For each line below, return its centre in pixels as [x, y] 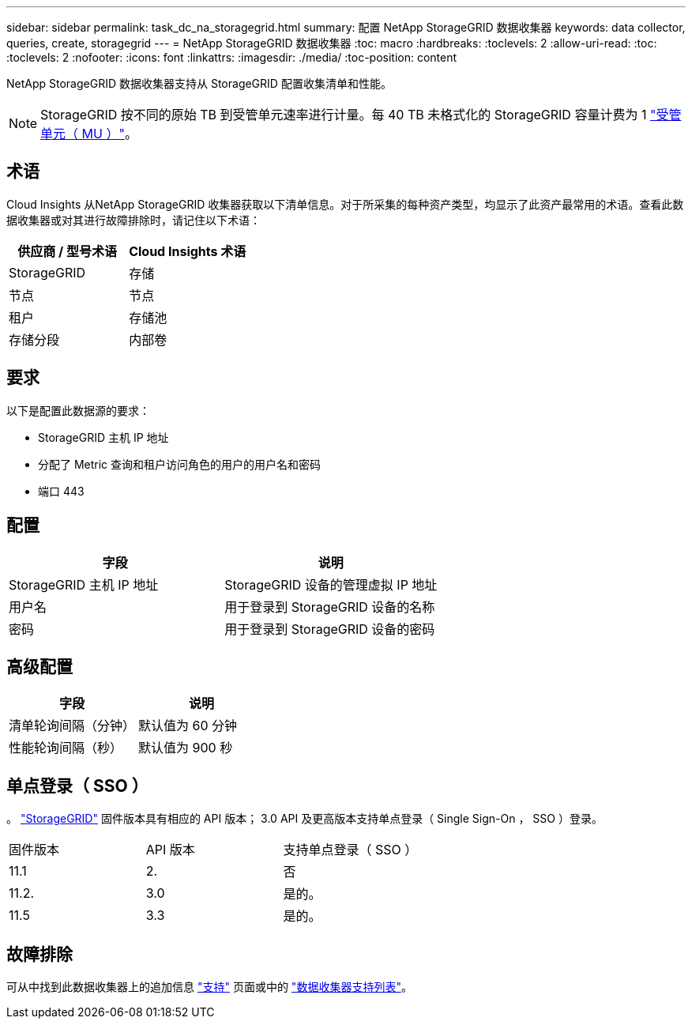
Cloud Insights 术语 [188, 251]
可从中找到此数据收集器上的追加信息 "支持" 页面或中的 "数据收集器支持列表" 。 [209, 987]
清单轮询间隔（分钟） [72, 726]
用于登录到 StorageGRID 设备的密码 [330, 629]
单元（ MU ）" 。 [89, 134]
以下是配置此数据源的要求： [78, 410]
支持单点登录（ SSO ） [350, 850]
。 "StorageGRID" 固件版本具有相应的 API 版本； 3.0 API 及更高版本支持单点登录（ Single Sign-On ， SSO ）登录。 [305, 819]
